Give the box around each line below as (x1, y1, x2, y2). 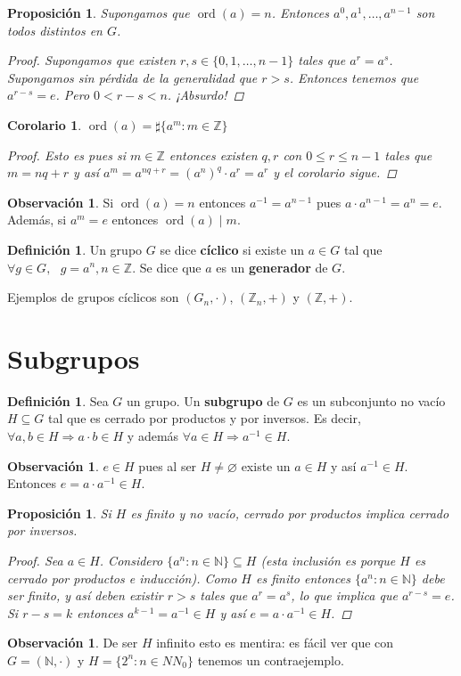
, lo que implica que (291, 586, 398, 605)
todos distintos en (7, 20, 103, 39)
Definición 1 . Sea (7, 391, 109, 410)
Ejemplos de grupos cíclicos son (7, 288, 179, 306)
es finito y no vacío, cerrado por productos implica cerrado (130, 503, 449, 522)
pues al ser (138, 456, 197, 475)
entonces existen (169, 145, 258, 164)
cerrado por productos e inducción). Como (7, 568, 237, 587)
